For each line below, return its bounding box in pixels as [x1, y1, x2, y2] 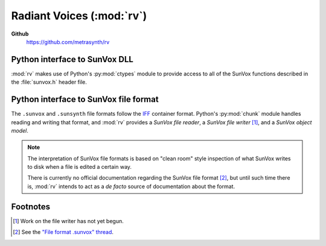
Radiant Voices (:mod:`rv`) [11, 9, 147, 22]
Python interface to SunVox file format [11, 94, 159, 105]
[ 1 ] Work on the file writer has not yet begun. [13, 217, 124, 224]
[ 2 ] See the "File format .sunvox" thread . [13, 229, 114, 236]
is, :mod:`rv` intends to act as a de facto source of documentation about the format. [27, 183, 235, 190]
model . [11, 127, 28, 134]
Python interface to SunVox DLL [11, 54, 134, 65]
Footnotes [11, 201, 51, 212]
